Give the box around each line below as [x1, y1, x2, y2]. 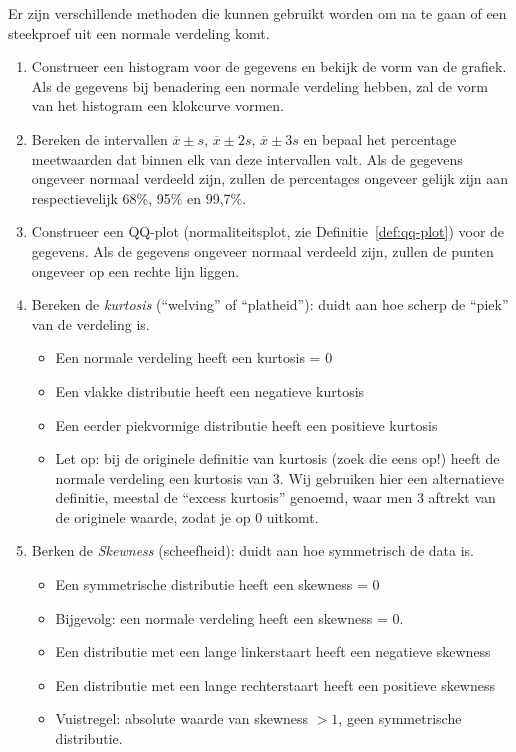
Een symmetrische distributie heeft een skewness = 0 [55, 574, 380, 595]
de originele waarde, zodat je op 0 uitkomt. [55, 506, 319, 527]
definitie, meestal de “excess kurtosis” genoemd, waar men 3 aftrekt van [55, 487, 496, 508]
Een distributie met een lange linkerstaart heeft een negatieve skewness [55, 641, 491, 662]
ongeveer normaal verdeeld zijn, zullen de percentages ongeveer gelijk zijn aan [31, 168, 509, 189]
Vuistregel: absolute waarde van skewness [55, 708, 309, 729]
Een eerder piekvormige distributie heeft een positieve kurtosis [55, 414, 438, 435]
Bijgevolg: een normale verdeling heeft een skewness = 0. [55, 607, 404, 628]
